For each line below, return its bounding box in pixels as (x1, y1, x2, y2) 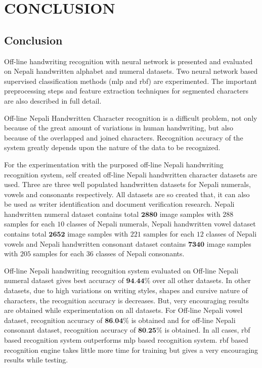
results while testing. (4, 354, 68, 365)
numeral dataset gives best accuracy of (4, 275, 124, 286)
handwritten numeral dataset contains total (4, 208, 139, 219)
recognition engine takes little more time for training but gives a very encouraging (4, 344, 258, 355)
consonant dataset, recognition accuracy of (4, 325, 136, 335)
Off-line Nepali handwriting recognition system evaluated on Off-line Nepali (4, 265, 239, 275)
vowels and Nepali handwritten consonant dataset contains (4, 238, 186, 249)
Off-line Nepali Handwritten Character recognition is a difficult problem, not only (4, 112, 257, 123)
